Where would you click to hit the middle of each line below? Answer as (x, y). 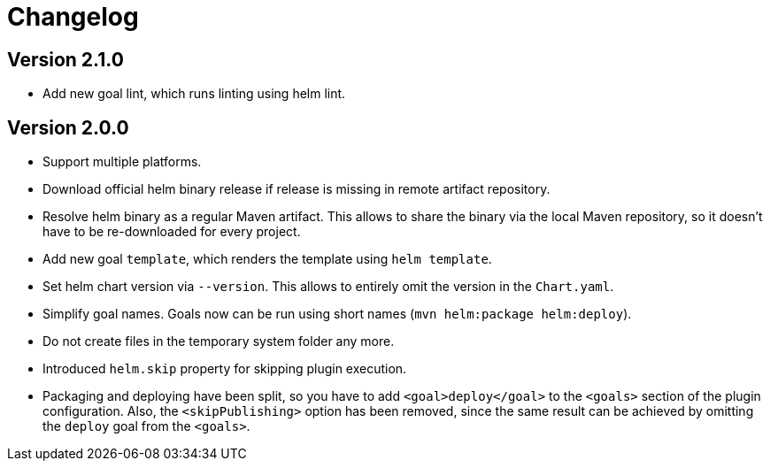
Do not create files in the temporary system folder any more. (219, 341)
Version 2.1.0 (65, 59)
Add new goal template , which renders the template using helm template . (267, 259)
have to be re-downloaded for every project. (172, 232)
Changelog (73, 17)
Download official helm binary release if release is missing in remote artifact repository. (296, 189)
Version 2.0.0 (68, 127)
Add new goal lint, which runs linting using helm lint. (194, 94)
